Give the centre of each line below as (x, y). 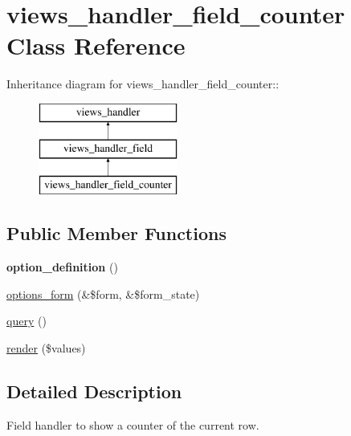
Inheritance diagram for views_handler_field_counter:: (143, 84)
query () (27, 321)
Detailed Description (94, 391)
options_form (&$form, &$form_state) (103, 293)
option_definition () (62, 267)
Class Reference (96, 45)
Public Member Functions (116, 233)
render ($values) (46, 347)
